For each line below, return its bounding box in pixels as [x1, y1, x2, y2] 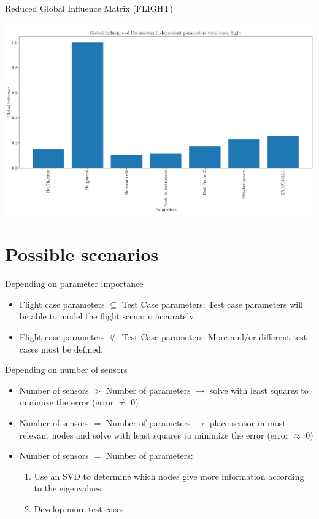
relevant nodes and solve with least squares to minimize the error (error [19, 428, 289, 441]
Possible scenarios [5, 241, 159, 267]
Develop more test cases [34, 502, 124, 515]
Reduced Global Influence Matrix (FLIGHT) [5, 2, 173, 14]
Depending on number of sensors [5, 363, 128, 376]
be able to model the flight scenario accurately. [19, 310, 196, 322]
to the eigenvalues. [34, 482, 104, 494]
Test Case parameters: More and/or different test [121, 330, 307, 343]
